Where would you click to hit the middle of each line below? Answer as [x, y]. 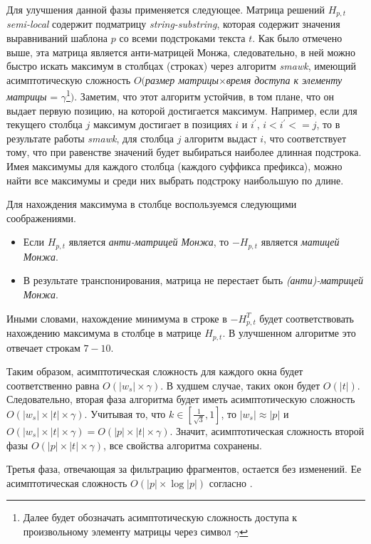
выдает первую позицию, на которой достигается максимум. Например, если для [182, 110]
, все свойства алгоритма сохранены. [183, 445]
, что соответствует [305, 138]
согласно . [231, 482]
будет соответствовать [307, 318]
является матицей [300, 242]
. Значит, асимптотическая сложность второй [267, 430]
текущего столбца [45, 124]
